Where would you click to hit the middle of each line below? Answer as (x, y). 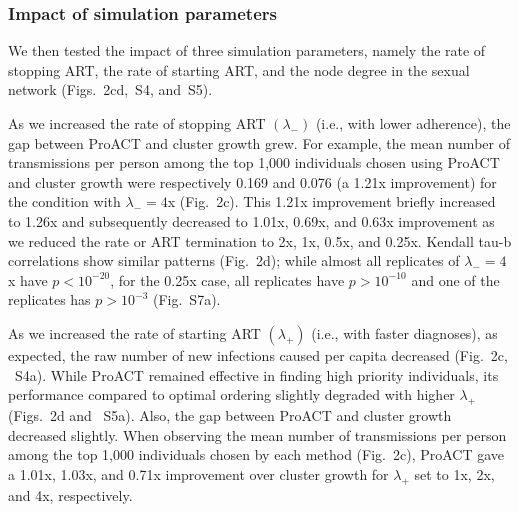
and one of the (455, 279)
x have (28, 279)
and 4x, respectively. (70, 494)
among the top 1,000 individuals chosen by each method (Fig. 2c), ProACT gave (256, 454)
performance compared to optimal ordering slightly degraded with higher (231, 394)
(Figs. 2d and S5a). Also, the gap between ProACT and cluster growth (230, 414)
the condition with (64, 201)
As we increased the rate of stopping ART (137, 123)
